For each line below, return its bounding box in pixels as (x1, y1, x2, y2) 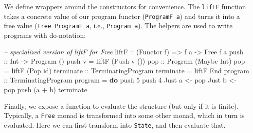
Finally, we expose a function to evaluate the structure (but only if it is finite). (4, 100, 238, 111)
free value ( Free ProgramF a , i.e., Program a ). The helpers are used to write (4, 20, 233, 31)
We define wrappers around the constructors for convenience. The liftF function (4, 1, 246, 11)
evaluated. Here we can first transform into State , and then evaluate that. (4, 119, 226, 130)
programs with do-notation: (4, 30, 86, 40)
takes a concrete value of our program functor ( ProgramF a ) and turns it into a (4, 11, 240, 21)
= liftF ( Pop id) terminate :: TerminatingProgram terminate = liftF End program (4, 65, 249, 75)
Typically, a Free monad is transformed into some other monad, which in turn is (4, 110, 245, 120)
